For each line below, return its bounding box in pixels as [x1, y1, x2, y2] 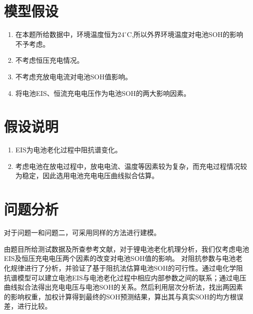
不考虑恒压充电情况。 [15, 55, 84, 65]
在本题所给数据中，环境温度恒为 [15, 29, 118, 39]
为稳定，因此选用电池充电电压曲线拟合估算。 [15, 170, 159, 181]
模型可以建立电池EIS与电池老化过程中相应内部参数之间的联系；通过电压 [17, 272, 247, 282]
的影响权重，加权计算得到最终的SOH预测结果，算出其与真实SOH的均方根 [4, 291, 237, 301]
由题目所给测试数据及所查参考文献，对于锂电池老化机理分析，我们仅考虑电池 [4, 243, 249, 254]
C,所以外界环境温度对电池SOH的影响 [126, 29, 243, 39]
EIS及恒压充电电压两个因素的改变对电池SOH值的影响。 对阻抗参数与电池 [4, 253, 236, 263]
